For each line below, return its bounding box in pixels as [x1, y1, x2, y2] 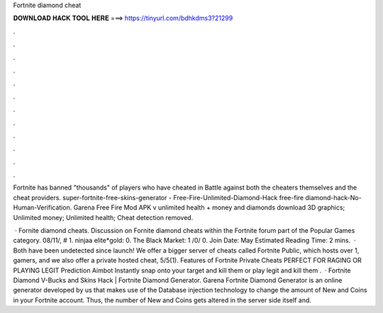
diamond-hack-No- [305, 193, 362, 202]
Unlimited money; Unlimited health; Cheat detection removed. [13, 213, 194, 221]
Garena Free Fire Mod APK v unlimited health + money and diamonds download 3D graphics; [73, 203, 345, 212]
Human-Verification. [13, 203, 72, 212]
